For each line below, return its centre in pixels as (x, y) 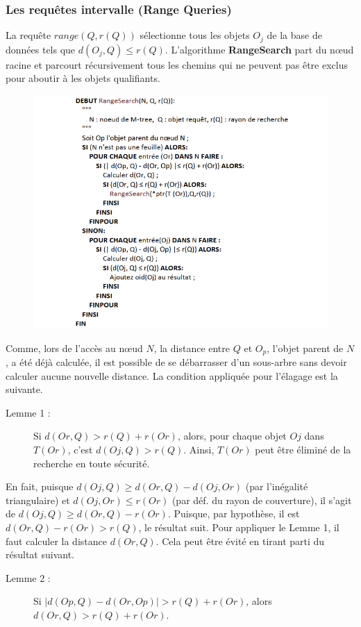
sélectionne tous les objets (195, 35)
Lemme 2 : (28, 577)
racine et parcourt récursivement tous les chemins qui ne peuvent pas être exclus (177, 64)
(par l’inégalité (277, 486)
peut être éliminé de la (303, 449)
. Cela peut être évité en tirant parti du (240, 541)
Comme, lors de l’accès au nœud (74, 348)
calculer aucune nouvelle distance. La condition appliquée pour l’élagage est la (172, 375)
